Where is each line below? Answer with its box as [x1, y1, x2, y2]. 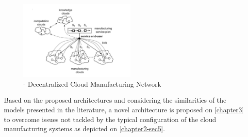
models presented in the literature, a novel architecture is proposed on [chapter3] [4, 104, 244, 114]
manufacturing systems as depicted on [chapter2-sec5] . [4, 123, 165, 134]
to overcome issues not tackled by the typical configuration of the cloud [4, 114, 216, 124]
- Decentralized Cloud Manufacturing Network [23, 78, 161, 89]
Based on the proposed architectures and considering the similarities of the [4, 95, 227, 105]
